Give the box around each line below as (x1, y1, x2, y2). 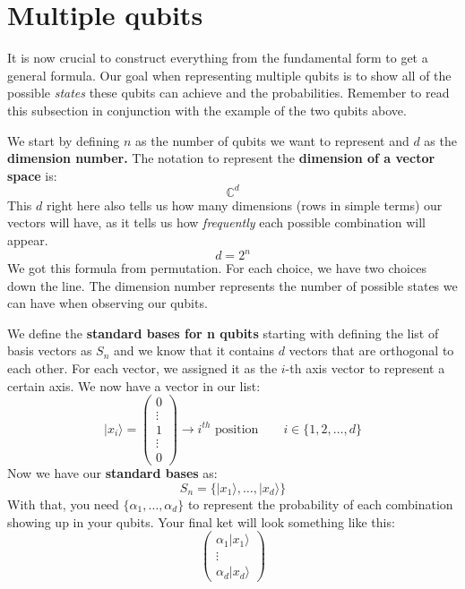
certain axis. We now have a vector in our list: (7, 376, 261, 395)
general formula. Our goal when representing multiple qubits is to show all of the (7, 65, 452, 84)
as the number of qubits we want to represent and (135, 131, 409, 149)
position (215, 423, 259, 436)
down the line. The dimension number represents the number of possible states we (7, 276, 458, 294)
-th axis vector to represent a (285, 359, 445, 378)
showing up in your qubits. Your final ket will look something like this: (7, 512, 395, 531)
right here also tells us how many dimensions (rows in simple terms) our (46, 195, 443, 214)
